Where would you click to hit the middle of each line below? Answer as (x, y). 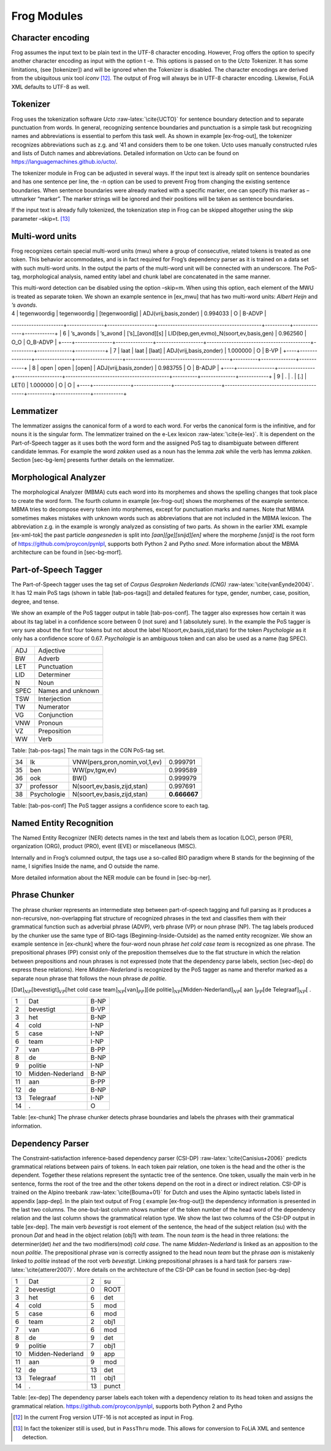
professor (44, 786)
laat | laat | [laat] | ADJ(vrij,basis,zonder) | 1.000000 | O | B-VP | (201, 351)
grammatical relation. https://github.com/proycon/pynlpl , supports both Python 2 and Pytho (127, 1406)
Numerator (54, 706)
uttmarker (24, 199)
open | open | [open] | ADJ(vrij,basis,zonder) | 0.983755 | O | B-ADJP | (130, 367)
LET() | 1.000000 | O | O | (43, 385)
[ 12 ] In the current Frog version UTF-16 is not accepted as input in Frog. (104, 1417)
